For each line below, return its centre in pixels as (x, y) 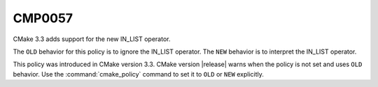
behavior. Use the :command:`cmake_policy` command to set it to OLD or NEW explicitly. (138, 74)
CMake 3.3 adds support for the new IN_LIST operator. (92, 39)
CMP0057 (43, 18)
